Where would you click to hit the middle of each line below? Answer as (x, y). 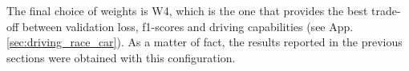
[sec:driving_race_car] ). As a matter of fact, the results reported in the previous (204, 42)
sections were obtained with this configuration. (121, 57)
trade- (386, 10)
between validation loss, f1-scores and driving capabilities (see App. (188, 26)
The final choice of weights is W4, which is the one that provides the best (187, 10)
